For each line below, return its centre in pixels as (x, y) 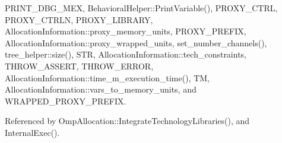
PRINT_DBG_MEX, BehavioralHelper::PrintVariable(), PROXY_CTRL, (141, 8)
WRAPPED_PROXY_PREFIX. (66, 101)
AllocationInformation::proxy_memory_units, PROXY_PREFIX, (126, 31)
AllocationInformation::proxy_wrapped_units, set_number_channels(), (136, 42)
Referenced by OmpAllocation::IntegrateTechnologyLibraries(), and (127, 121)
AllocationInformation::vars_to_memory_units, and (101, 89)
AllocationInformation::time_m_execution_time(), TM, (107, 77)
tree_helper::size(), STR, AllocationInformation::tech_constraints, (126, 54)
